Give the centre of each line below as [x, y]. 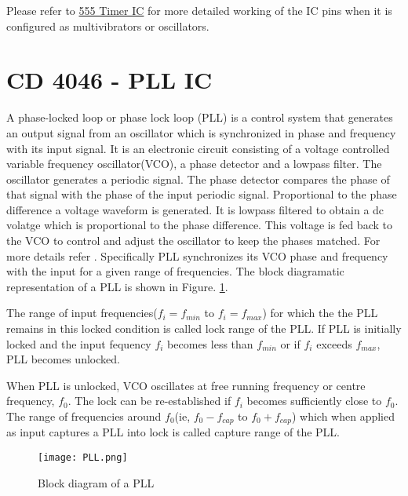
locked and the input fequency [79, 343]
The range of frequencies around [84, 416]
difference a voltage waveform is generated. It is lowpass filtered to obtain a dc [195, 209]
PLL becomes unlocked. [63, 359]
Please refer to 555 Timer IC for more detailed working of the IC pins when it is [199, 10]
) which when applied [343, 416]
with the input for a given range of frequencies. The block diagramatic [175, 271]
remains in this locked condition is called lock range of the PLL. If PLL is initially [204, 328]
